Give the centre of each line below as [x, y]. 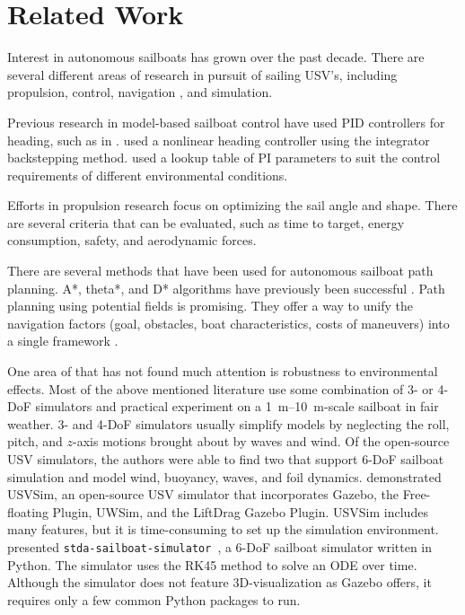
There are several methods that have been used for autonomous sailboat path [220, 271]
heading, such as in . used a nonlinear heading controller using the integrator [219, 140]
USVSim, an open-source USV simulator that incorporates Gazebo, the [203, 494]
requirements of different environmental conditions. [148, 175]
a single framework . [63, 341]
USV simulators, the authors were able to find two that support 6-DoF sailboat [226, 459]
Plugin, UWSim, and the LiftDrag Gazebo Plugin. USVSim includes [240, 511]
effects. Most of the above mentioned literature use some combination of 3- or [220, 388]
